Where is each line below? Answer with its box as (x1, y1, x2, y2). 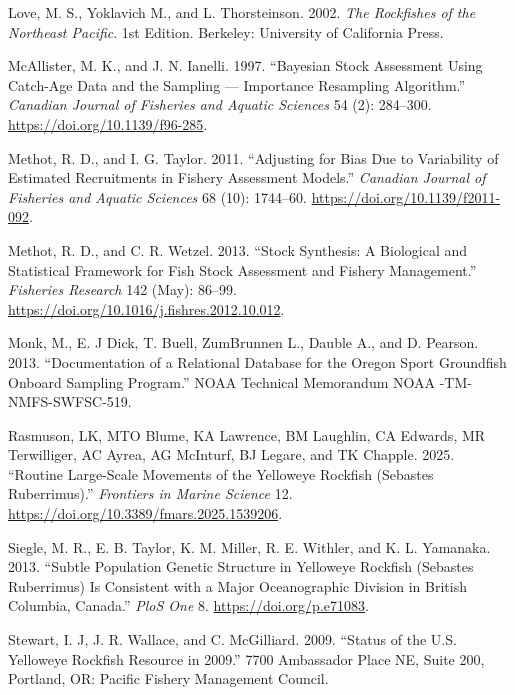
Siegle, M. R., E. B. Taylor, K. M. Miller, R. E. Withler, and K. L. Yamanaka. (8, 536, 491, 557)
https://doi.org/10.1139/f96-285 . (8, 113, 208, 134)
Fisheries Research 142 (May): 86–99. (8, 279, 237, 300)
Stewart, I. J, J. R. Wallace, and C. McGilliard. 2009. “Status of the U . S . (8, 629, 457, 650)
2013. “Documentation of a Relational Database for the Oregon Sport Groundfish (8, 351, 507, 372)
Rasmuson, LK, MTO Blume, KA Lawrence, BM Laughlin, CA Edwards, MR (8, 424, 486, 445)
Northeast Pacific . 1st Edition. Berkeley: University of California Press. (8, 21, 444, 42)
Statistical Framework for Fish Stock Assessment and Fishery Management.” (8, 259, 477, 280)
